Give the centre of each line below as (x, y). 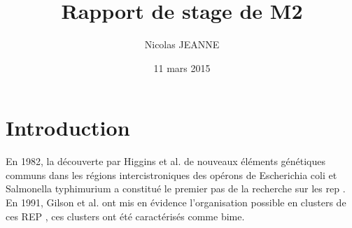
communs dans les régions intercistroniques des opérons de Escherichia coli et (171, 174)
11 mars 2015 (182, 67)
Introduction (68, 128)
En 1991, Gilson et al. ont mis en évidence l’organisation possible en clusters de (176, 202)
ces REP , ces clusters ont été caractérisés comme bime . (125, 216)
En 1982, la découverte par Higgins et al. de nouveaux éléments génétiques (166, 161)
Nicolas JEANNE (182, 44)
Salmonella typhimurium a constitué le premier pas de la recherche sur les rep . (176, 188)
